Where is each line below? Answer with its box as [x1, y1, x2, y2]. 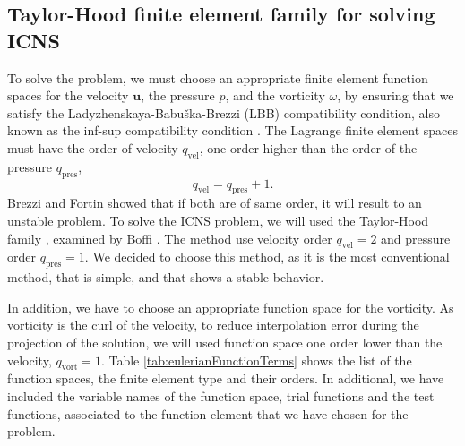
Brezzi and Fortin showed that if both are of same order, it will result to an [7, 193, 422, 212]
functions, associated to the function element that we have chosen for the [7, 404, 409, 423]
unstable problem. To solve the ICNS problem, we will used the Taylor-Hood [7, 210, 429, 229]
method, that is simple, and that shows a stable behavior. [7, 268, 324, 287]
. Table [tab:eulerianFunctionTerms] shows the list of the [100, 350, 412, 369]
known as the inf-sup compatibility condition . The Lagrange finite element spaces [7, 121, 458, 140]
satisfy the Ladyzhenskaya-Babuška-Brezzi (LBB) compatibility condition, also [7, 103, 441, 122]
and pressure [381, 228, 451, 247]
